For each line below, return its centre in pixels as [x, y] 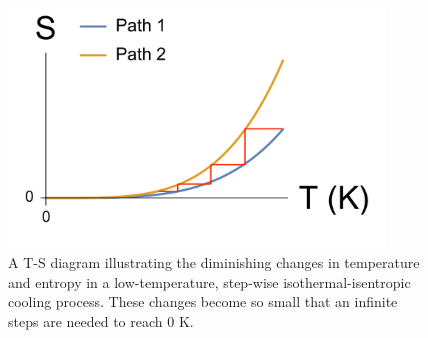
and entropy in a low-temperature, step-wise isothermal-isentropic [209, 281]
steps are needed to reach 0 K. [101, 321]
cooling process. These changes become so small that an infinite [203, 301]
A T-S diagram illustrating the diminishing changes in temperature [214, 262]
